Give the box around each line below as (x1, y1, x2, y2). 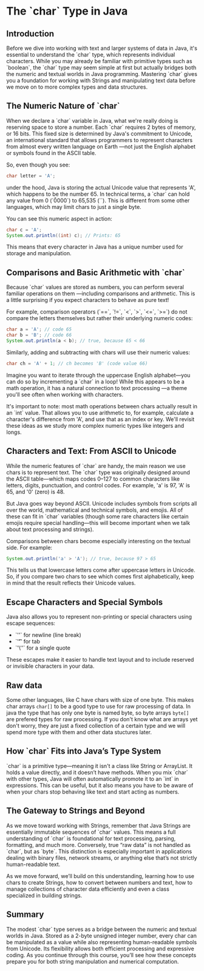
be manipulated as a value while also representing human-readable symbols (6, 938, 197, 945)
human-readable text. (6, 860, 61, 868)
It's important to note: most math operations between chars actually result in (6, 402, 198, 410)
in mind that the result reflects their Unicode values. (6, 579, 136, 587)
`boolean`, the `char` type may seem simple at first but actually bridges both (6, 64, 197, 71)
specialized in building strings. (6, 891, 83, 899)
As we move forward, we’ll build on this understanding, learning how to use (6, 872, 194, 879)
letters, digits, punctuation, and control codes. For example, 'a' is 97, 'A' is (6, 481, 190, 489)
